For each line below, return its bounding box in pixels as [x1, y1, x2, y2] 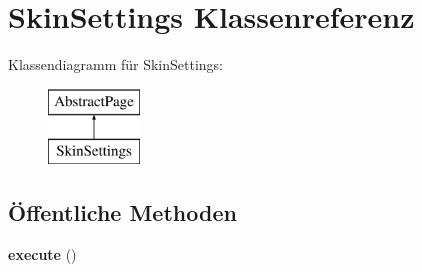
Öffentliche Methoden [8, 197, 237, 228]
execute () [8, 244, 77, 265]
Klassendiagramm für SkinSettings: [8, 54, 224, 75]
